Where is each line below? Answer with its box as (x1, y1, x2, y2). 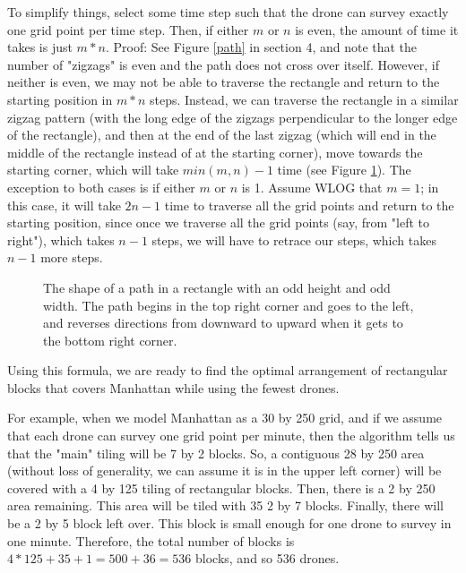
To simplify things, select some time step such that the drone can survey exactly (7, 3, 449, 21)
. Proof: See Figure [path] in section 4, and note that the (105, 38, 418, 56)
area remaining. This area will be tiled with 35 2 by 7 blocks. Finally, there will (7, 496, 444, 515)
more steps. (40, 248, 103, 267)
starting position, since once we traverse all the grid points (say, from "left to (7, 213, 429, 232)
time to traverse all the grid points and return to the (164, 195, 454, 214)
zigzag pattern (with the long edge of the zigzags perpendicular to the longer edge (7, 107, 458, 126)
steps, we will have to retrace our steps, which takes (151, 230, 436, 249)
